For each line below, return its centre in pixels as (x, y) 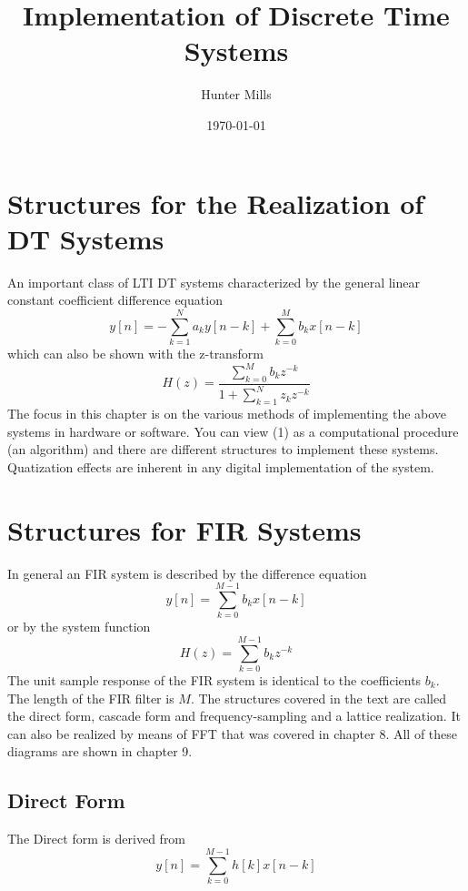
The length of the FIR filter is (91, 698)
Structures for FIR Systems (184, 529)
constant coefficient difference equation (115, 300)
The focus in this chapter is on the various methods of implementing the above (227, 413)
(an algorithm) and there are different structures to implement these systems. (223, 449)
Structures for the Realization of (216, 202)
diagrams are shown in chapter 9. (100, 751)
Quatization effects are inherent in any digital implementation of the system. (221, 466)
